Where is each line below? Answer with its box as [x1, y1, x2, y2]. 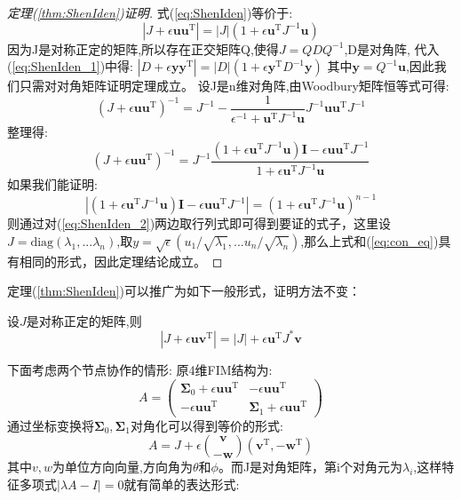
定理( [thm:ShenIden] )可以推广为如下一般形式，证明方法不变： [7, 282, 361, 300]
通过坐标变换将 [7, 416, 94, 434]
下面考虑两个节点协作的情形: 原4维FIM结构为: [7, 360, 273, 378]
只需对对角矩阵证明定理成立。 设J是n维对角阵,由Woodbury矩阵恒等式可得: [19, 76, 449, 95]
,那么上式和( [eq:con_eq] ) [300, 231, 439, 250]
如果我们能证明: [7, 175, 98, 194]
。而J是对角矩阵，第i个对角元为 [218, 457, 402, 476]
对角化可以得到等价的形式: [130, 416, 283, 434]
